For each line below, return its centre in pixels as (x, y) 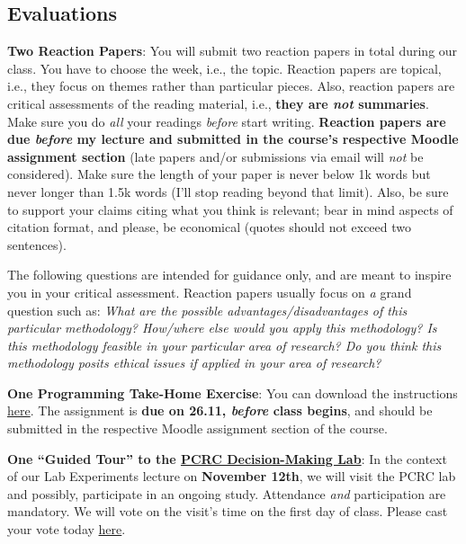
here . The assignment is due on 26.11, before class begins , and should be (220, 410)
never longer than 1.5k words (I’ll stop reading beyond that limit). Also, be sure (228, 191)
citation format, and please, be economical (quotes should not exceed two (210, 227)
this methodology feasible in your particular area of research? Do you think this (224, 345)
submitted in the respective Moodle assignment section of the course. (197, 428)
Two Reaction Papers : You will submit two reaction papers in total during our (233, 51)
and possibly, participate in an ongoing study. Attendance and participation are (227, 493)
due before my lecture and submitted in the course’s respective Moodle (233, 139)
